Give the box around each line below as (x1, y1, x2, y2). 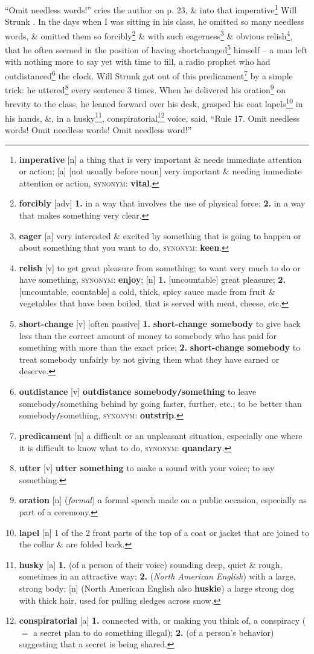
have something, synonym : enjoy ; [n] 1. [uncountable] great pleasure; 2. (19, 273, 286, 286)
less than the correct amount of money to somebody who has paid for (19, 329, 277, 342)
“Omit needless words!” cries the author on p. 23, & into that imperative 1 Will (5, 2, 297, 16)
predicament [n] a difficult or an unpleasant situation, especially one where (19, 429, 303, 441)
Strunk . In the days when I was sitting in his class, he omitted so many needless (5, 15, 304, 28)
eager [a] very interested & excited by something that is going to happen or (19, 229, 301, 242)
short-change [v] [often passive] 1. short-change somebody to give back (19, 317, 301, 330)
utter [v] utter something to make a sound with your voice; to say (19, 461, 275, 474)
